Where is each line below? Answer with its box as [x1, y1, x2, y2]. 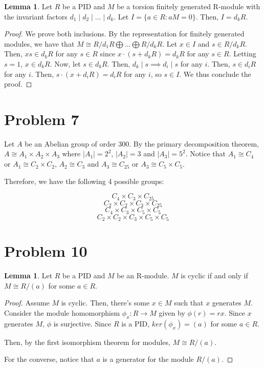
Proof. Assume [4, 297, 50, 308]
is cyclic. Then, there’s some [61, 297, 150, 308]
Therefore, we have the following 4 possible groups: [4, 175, 164, 186]
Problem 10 [4, 240, 87, 261]
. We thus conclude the [179, 68, 251, 79]
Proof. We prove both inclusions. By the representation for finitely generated [4, 28, 245, 39]
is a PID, [121, 318, 150, 329]
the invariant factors [4, 11, 68, 22]
